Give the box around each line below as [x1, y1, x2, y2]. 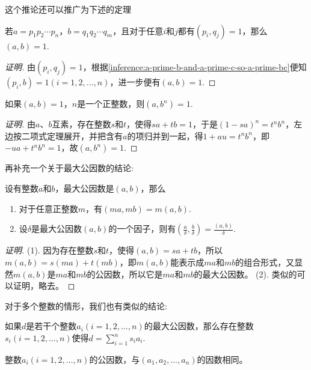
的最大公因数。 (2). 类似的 [194, 267, 297, 280]
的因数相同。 [197, 353, 248, 365]
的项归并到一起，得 [127, 129, 203, 142]
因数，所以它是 [103, 267, 163, 280]
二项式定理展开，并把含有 [21, 129, 123, 142]
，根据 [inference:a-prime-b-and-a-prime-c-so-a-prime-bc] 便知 [82, 61, 307, 73]
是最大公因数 [31, 222, 82, 235]
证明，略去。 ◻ [13, 279, 75, 292]
